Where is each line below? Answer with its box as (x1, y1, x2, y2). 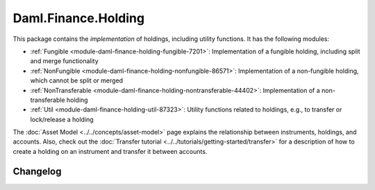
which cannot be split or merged (30, 76, 124, 85)
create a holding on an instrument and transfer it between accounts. (12, 147, 208, 155)
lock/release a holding (30, 115, 94, 123)
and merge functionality (30, 57, 99, 65)
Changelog (12, 165, 62, 177)
